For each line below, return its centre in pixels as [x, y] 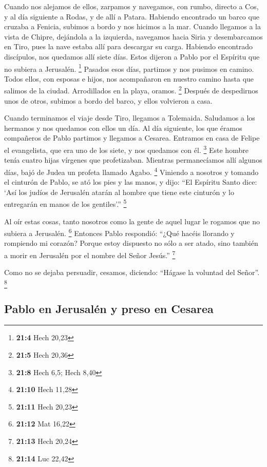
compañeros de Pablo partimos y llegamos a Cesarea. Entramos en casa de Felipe [132, 138]
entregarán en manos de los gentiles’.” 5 [65, 203]
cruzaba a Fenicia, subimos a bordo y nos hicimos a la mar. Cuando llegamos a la [133, 26]
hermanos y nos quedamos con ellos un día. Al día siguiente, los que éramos [123, 128]
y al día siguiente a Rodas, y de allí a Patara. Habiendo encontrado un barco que [132, 16]
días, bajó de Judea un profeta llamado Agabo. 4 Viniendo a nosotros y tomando [131, 171]
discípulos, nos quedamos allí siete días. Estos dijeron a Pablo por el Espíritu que [132, 56]
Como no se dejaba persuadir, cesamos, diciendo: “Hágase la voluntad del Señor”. [132, 272]
